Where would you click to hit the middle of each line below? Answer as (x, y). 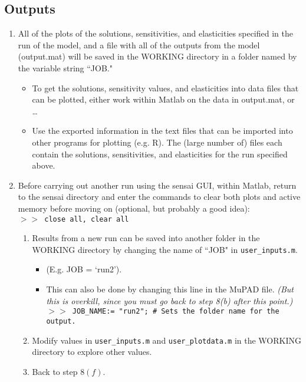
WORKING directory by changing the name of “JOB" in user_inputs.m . (165, 249)
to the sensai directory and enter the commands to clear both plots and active (159, 197)
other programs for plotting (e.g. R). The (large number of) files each (157, 142)
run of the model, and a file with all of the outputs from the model (139, 45)
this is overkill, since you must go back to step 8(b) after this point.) (170, 300)
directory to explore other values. (92, 352)
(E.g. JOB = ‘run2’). (84, 269)
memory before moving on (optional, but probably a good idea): (134, 208)
